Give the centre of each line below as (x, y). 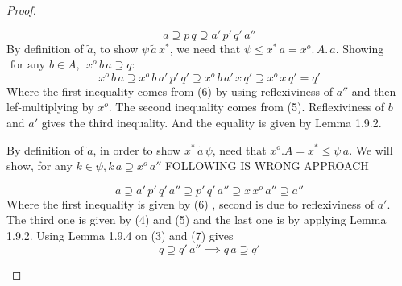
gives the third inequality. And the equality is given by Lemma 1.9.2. (211, 122)
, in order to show (137, 149)
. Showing (360, 48)
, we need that (205, 48)
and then (374, 91)
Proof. (21, 10)
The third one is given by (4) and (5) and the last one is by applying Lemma (197, 220)
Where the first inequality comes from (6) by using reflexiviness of (170, 91)
